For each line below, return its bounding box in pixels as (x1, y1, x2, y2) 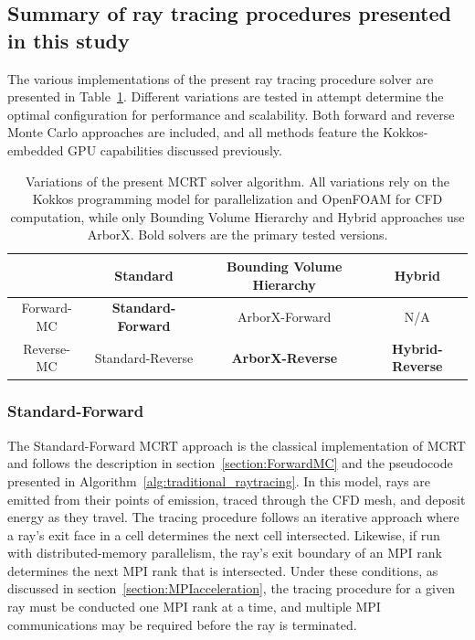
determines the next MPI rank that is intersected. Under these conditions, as (7, 560, 438, 580)
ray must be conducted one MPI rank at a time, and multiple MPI (7, 597, 381, 616)
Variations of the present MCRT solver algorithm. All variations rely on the (26, 171, 449, 190)
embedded (7, 140, 64, 159)
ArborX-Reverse (231, 347, 338, 367)
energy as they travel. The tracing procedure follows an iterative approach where (7, 507, 459, 527)
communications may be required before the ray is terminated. (7, 614, 357, 634)
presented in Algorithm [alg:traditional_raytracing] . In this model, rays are (7, 471, 430, 490)
